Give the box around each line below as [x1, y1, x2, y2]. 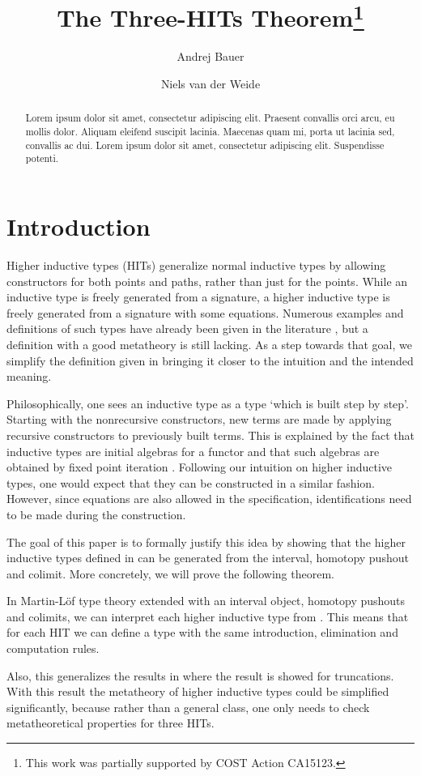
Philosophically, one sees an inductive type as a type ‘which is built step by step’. [6, 394, 409, 411]
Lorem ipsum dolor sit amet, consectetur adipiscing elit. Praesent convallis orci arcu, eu [25, 111, 395, 125]
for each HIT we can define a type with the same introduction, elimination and [6, 624, 398, 641]
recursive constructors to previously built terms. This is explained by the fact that [6, 426, 415, 443]
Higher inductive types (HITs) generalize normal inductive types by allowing [6, 257, 386, 273]
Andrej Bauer [176, 48, 245, 65]
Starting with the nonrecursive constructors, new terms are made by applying [6, 411, 392, 428]
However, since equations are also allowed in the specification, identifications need [6, 490, 412, 507]
